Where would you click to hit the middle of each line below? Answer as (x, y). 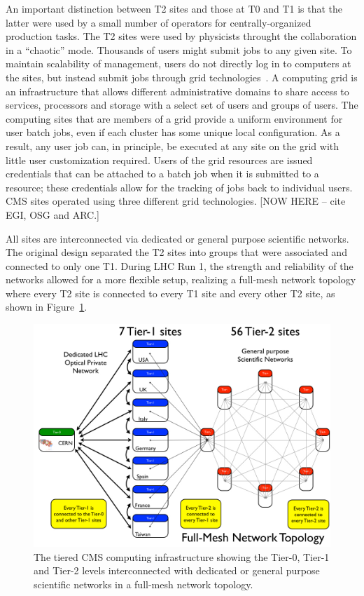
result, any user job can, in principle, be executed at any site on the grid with (173, 145)
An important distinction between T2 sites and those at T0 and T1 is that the (174, 8)
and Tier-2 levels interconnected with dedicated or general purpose (177, 570)
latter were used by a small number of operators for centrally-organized (159, 22)
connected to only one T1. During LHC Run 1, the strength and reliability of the (180, 265)
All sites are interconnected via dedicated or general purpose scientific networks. (177, 238)
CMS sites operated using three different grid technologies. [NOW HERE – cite (176, 201)
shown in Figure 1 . (47, 307)
